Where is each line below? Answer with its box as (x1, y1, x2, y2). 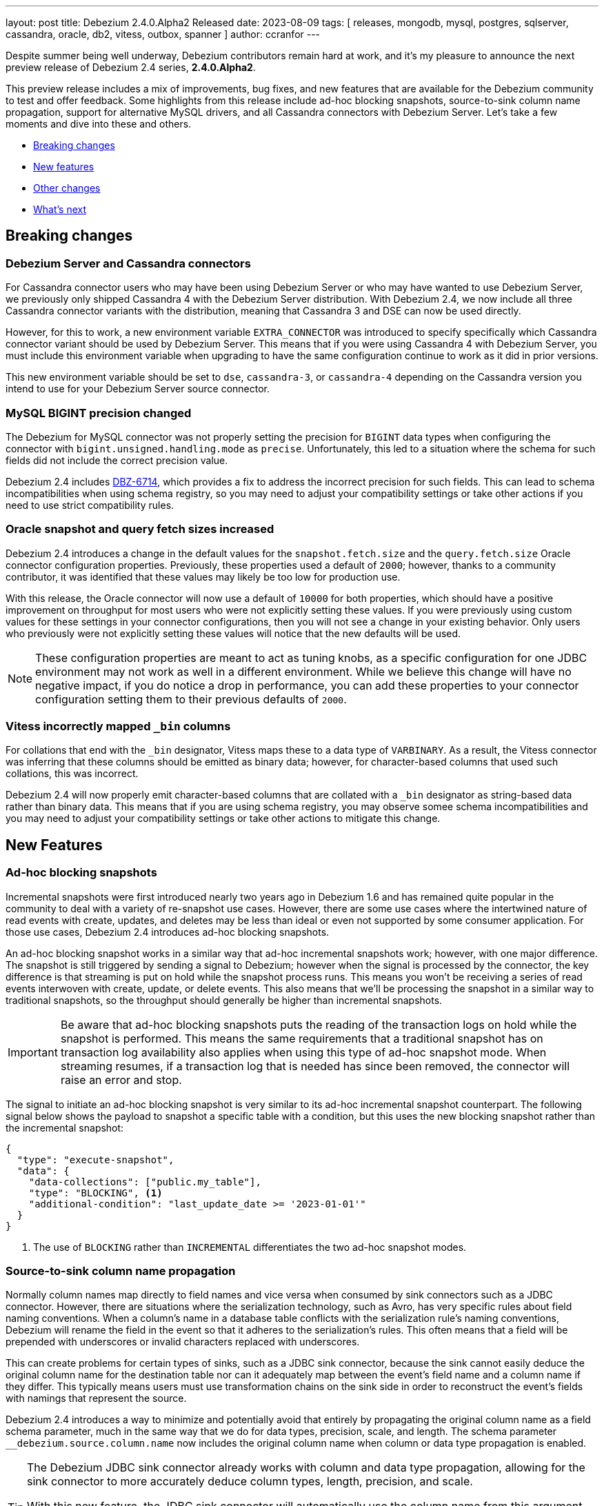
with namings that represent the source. (6, 1392, 187, 1405)
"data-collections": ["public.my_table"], (28, 1176, 261, 1187)
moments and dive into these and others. (6, 118, 192, 130)
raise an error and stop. (60, 1072, 182, 1087)
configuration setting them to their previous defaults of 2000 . (35, 692, 347, 706)
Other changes (33, 182, 101, 194)
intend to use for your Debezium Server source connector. (6, 383, 270, 395)
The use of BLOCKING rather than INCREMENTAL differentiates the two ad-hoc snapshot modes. (33, 1241, 467, 1253)
